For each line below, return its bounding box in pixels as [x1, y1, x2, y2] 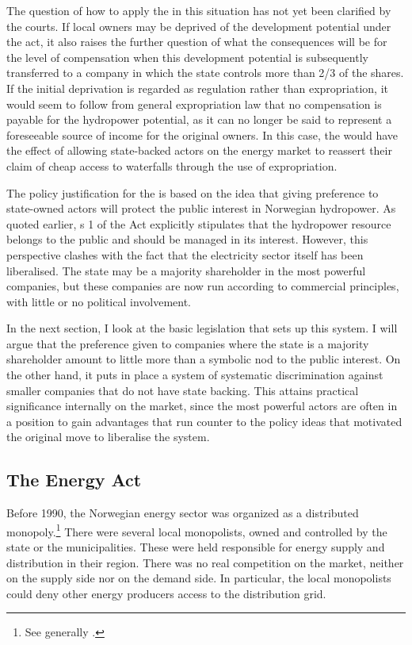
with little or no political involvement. [6, 293, 192, 309]
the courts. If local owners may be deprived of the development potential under [6, 17, 391, 34]
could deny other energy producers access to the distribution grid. [6, 585, 326, 601]
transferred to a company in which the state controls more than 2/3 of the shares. [6, 64, 404, 81]
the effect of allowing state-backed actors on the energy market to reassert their [6, 142, 392, 159]
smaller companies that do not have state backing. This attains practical [6, 382, 359, 398]
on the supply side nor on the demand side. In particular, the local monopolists [6, 570, 391, 586]
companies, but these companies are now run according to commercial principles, [6, 278, 399, 294]
